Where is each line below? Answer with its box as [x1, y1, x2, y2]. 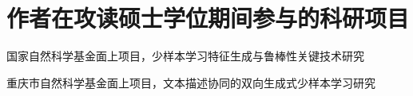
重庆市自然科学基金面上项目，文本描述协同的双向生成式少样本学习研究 [6, 74, 375, 90]
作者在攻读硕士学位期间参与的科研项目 [6, 2, 410, 34]
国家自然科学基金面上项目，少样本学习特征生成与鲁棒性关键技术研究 [6, 48, 364, 64]
